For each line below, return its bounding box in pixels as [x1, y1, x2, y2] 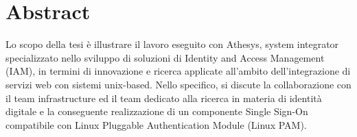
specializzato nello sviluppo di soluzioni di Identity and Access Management [5, 50, 325, 64]
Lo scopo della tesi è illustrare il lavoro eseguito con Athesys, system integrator [5, 37, 339, 51]
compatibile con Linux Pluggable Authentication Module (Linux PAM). [5, 117, 307, 132]
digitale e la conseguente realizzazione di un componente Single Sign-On [5, 104, 308, 119]
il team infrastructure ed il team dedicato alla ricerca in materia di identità [5, 90, 322, 105]
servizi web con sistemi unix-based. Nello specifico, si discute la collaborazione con [5, 77, 352, 91]
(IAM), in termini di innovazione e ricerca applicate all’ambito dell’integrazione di [5, 64, 351, 78]
